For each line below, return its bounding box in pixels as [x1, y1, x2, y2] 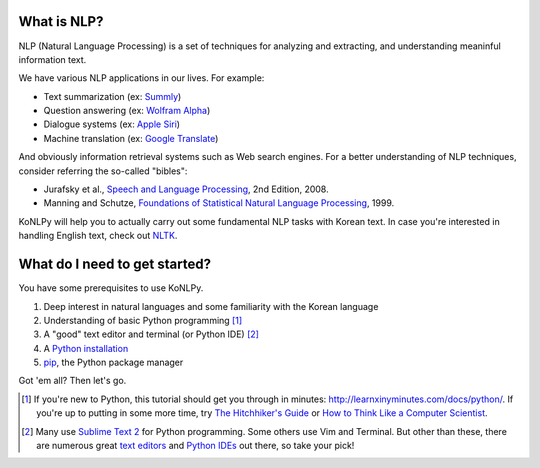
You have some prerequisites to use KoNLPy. [18, 282, 204, 294]
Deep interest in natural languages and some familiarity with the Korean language [43, 300, 379, 312]
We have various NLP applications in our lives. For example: [18, 72, 265, 84]
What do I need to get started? [18, 256, 212, 273]
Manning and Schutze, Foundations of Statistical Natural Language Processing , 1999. [43, 197, 395, 209]
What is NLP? [18, 13, 104, 30]
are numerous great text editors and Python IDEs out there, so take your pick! [36, 440, 355, 452]
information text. [18, 53, 87, 65]
